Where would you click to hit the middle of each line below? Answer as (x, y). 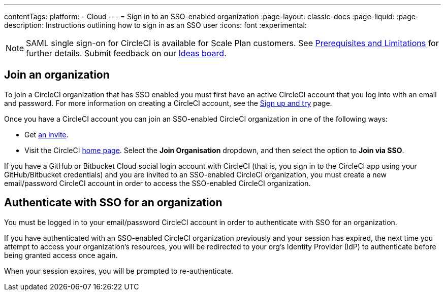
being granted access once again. (61, 255)
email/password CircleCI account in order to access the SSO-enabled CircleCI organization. (157, 183)
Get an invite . (46, 134)
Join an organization (57, 75)
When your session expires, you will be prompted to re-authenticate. (119, 271)
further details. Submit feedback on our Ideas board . (126, 53)
